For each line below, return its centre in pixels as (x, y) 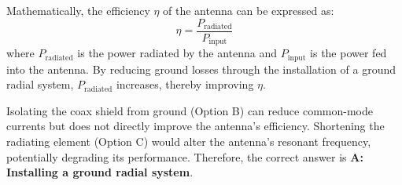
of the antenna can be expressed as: (249, 10)
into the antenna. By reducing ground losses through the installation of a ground (201, 69)
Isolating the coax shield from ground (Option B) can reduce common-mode (190, 110)
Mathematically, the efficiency (78, 10)
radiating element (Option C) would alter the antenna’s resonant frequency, (189, 141)
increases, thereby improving (185, 84)
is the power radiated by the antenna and (177, 53)
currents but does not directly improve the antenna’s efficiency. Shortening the (195, 126)
